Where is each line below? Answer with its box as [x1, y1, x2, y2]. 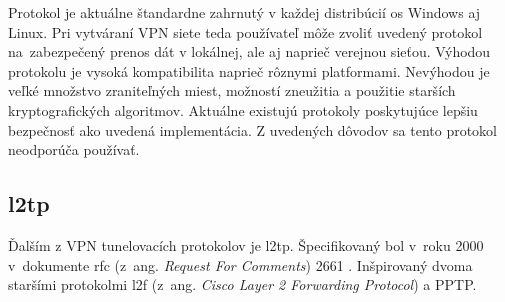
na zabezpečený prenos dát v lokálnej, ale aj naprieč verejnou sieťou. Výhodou [8, 41, 491, 62]
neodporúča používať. [8, 139, 140, 160]
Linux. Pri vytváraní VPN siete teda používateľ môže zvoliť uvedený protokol [8, 21, 483, 42]
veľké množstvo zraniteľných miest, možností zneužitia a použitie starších [8, 80, 456, 101]
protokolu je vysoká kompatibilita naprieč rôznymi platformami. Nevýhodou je [8, 60, 490, 81]
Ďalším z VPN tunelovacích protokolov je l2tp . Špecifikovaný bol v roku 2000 [8, 234, 484, 255]
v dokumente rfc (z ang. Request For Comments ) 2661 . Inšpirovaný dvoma [8, 254, 473, 275]
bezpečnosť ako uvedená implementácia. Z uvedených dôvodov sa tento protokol [8, 119, 498, 140]
